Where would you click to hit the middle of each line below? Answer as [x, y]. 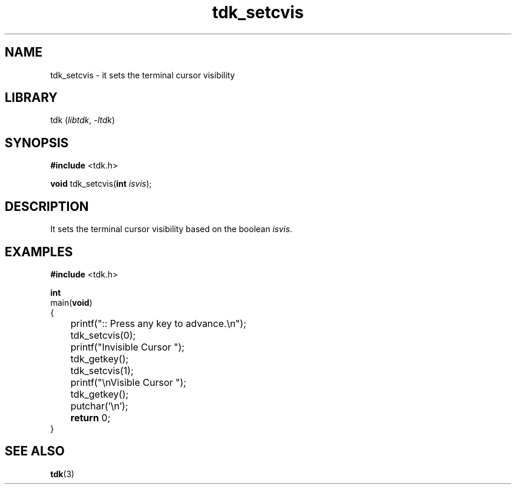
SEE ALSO [35, 451]
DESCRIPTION [47, 206]
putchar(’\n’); [99, 406]
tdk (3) [62, 474]
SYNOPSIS [37, 143]
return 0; [90, 417]
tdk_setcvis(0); [103, 335]
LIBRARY [31, 98]
